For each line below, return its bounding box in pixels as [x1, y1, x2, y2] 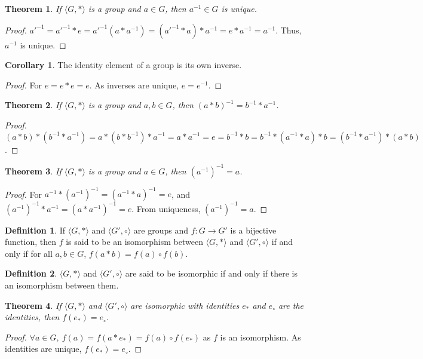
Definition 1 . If [5, 223, 66, 236]
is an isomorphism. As [220, 330, 301, 343]
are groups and [133, 223, 188, 236]
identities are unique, [5, 342, 82, 355]
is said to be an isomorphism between [66, 235, 203, 248]
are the [278, 299, 304, 311]
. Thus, [275, 23, 302, 36]
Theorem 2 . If [5, 99, 62, 111]
